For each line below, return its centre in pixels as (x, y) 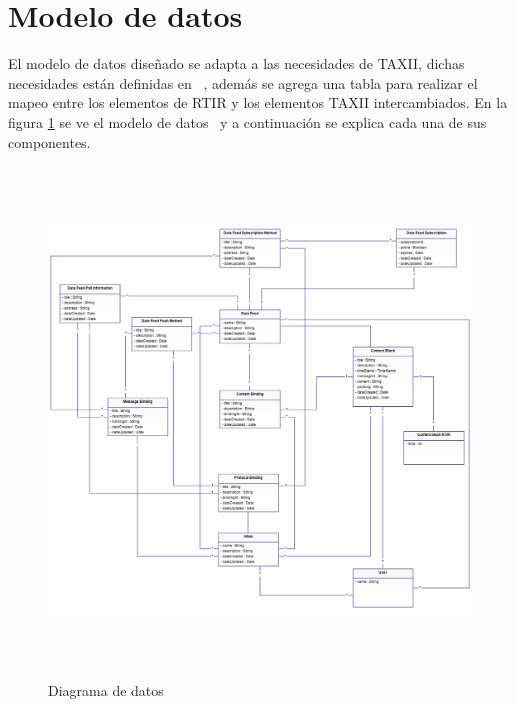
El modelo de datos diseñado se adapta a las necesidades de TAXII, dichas (236, 63)
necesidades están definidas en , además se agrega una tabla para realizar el (243, 82)
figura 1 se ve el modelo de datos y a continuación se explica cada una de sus (247, 121)
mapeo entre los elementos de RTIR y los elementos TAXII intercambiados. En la (258, 102)
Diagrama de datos (106, 689)
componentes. (49, 141)
